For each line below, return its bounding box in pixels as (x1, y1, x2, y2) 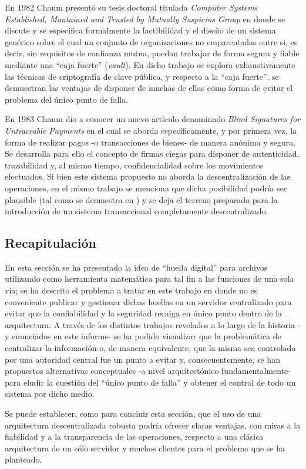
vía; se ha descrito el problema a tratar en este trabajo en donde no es (5, 284, 258, 296)
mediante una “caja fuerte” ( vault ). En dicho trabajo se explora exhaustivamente (5, 58, 295, 70)
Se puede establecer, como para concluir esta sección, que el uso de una (5, 407, 261, 420)
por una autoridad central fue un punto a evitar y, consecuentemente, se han (5, 353, 280, 365)
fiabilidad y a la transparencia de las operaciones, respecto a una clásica (5, 430, 264, 443)
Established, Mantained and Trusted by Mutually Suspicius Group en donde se (5, 12, 285, 25)
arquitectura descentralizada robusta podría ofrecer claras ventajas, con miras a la (5, 419, 301, 431)
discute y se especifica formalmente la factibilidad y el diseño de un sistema (5, 24, 276, 36)
